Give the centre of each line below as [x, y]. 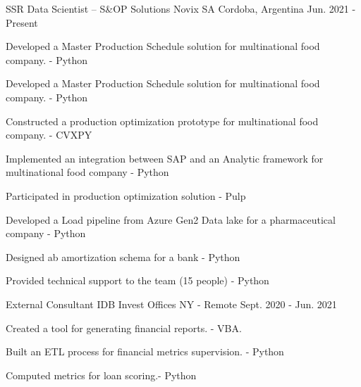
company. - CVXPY [49, 135]
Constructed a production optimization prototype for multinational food [162, 121]
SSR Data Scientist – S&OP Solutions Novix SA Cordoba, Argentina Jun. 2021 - [181, 8]
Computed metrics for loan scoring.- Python [101, 375]
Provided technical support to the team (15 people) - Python [137, 280]
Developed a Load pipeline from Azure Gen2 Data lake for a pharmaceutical [171, 219]
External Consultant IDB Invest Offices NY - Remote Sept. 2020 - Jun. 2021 [171, 304]
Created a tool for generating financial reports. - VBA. [124, 328]
